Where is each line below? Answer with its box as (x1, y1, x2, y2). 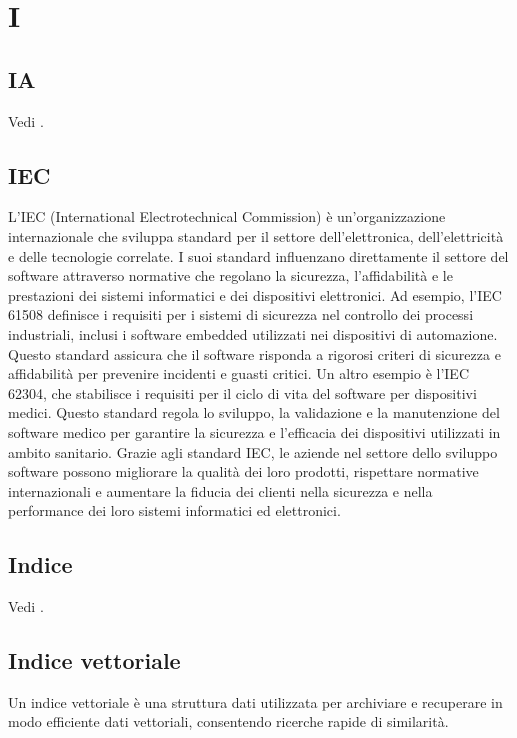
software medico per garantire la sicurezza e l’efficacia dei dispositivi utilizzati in (8, 421, 501, 442)
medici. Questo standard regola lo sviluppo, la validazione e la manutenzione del (8, 402, 500, 423)
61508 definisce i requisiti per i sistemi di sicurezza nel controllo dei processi (8, 304, 474, 325)
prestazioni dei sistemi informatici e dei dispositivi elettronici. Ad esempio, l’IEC (8, 284, 502, 305)
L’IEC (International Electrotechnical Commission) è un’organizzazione (8, 206, 446, 227)
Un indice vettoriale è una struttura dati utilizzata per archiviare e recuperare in (8, 691, 503, 712)
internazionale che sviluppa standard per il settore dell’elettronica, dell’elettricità (8, 225, 504, 246)
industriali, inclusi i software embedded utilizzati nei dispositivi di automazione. (8, 323, 498, 344)
